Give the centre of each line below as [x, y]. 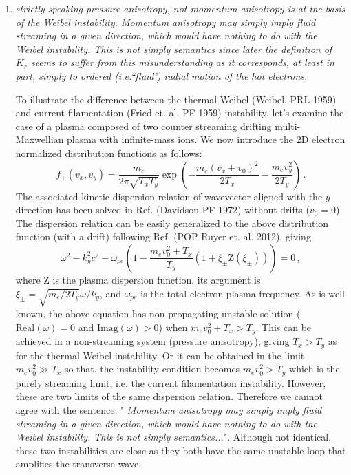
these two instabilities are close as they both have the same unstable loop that [181, 450]
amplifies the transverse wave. [78, 464]
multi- [288, 126]
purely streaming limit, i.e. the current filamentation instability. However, [171, 382]
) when [173, 327]
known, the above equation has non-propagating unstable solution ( [158, 314]
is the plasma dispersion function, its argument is [157, 279]
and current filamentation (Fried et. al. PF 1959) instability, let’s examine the [180, 113]
